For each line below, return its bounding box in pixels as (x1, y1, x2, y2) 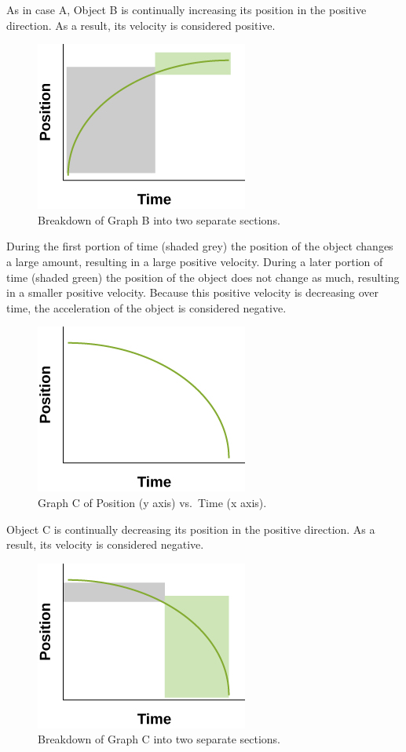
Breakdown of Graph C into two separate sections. (38, 731, 281, 747)
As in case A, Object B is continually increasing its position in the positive (6, 2, 367, 17)
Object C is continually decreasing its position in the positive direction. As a (6, 520, 375, 537)
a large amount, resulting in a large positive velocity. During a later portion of (6, 253, 383, 269)
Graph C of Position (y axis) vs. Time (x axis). (38, 494, 267, 510)
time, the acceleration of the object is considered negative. (6, 299, 287, 316)
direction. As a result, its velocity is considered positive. (6, 16, 276, 33)
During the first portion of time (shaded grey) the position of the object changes (6, 238, 393, 254)
